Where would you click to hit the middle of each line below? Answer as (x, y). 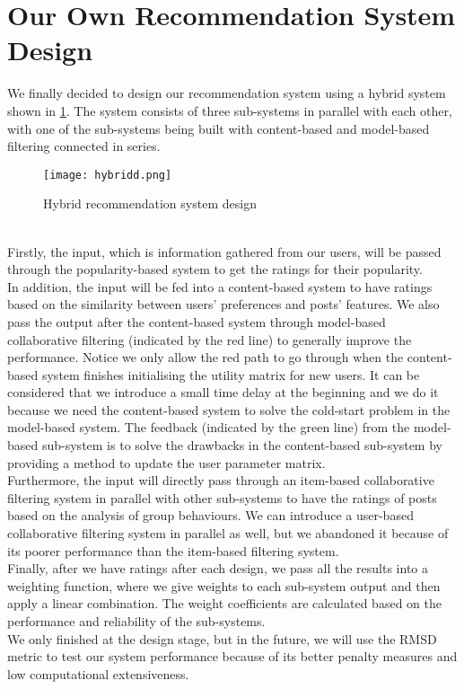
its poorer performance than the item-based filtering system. (173, 550)
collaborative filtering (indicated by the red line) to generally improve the (210, 339)
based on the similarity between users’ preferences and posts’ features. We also (223, 304)
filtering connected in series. (84, 146)
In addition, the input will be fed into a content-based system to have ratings (220, 286)
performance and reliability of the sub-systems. (136, 621)
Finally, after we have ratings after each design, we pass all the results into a (218, 568)
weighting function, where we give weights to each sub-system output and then (224, 585)
